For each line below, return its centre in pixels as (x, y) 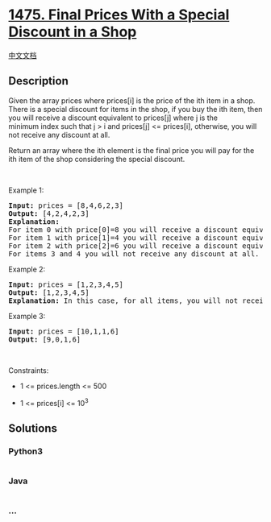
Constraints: (29, 370)
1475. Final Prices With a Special (119, 15)
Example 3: (27, 316)
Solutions (33, 428)
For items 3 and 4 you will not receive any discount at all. (134, 254)
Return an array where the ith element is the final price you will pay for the (131, 150)
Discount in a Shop (73, 32)
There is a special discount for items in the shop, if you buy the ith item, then (135, 109)
